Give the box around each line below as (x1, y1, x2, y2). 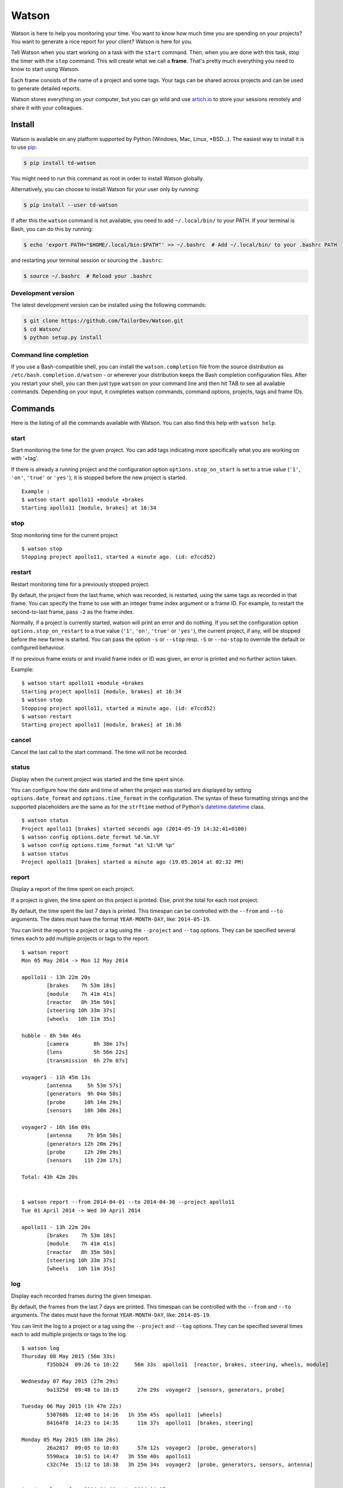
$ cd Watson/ (23, 326, 62, 333)
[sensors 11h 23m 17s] (46, 1157, 122, 1164)
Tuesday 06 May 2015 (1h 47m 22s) (21, 1403, 122, 1410)
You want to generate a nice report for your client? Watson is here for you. (11, 37, 193, 45)
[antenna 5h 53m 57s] (46, 1082, 122, 1089)
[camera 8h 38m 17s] (46, 1040, 128, 1047)
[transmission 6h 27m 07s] (46, 1057, 128, 1064)
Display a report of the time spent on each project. (11, 886, 135, 893)
